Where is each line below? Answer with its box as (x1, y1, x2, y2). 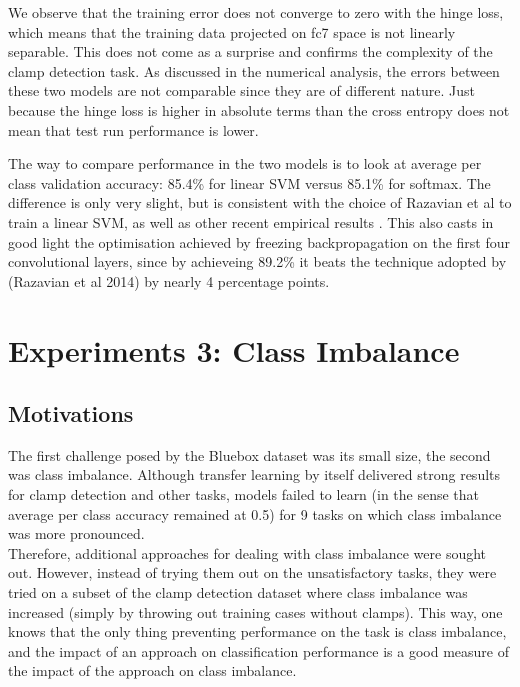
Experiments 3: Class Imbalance (8, 329, 460, 370)
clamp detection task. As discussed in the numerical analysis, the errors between (8, 60, 500, 81)
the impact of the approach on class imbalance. (8, 660, 297, 681)
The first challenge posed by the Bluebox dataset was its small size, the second (8, 444, 491, 465)
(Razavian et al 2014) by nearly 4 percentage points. (8, 270, 330, 291)
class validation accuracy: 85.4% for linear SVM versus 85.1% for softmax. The (8, 172, 491, 193)
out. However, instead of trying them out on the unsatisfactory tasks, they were (8, 562, 497, 583)
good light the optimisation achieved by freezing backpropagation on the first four (8, 231, 511, 252)
